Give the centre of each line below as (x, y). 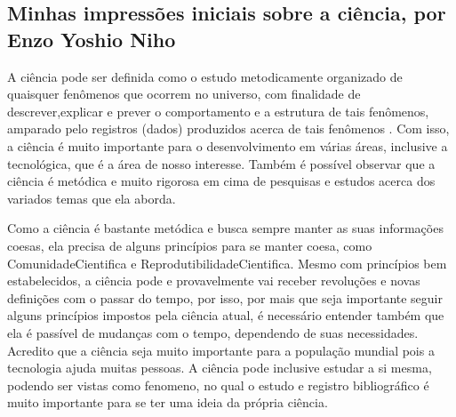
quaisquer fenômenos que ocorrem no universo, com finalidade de (184, 94)
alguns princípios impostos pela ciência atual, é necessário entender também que (226, 315)
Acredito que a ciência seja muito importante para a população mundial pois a (221, 350)
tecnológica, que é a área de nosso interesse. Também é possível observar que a (221, 163)
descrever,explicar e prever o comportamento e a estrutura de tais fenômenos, (218, 111)
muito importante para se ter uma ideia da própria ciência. (168, 402)
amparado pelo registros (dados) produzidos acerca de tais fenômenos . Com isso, (228, 128)
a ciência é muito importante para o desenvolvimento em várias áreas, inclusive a (228, 145)
